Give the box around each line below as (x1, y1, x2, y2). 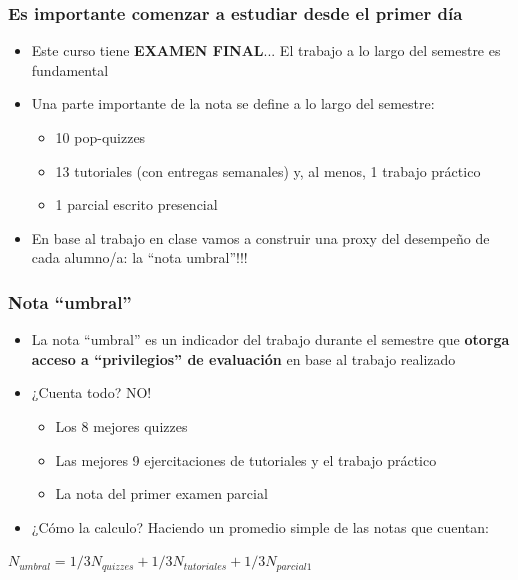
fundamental (31, 59, 109, 80)
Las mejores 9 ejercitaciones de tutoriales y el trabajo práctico (55, 449, 437, 470)
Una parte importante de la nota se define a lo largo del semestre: (31, 93, 435, 114)
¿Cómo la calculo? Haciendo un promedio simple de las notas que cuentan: (31, 516, 489, 537)
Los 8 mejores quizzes (55, 415, 188, 436)
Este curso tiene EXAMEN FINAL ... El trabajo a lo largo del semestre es (31, 40, 501, 61)
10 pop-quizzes (55, 127, 146, 147)
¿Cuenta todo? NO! (31, 382, 152, 403)
